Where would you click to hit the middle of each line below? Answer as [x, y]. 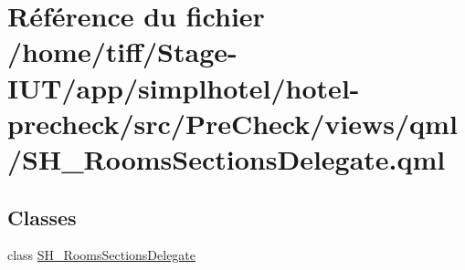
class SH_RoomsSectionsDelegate [102, 255]
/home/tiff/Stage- [122, 52]
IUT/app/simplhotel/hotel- [184, 87]
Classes [42, 217]
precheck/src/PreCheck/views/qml [232, 123]
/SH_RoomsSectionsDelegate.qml [227, 158]
